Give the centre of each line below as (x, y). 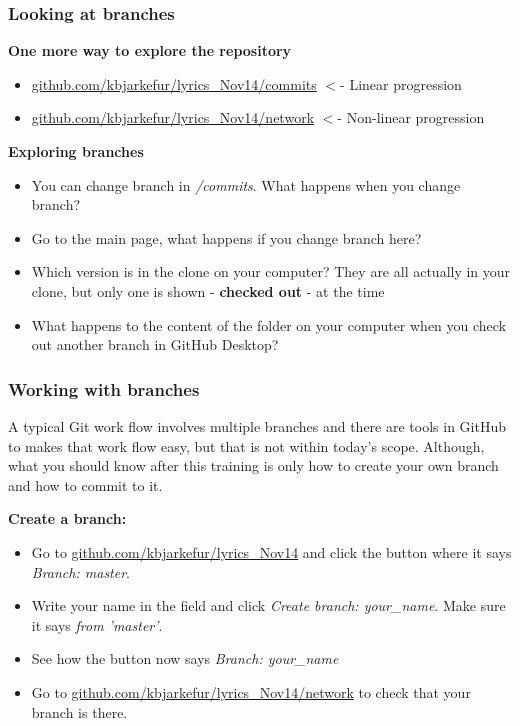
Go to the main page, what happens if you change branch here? (226, 237)
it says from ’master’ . (97, 624)
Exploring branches (76, 151)
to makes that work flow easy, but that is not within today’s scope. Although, (246, 445)
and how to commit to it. (85, 484)
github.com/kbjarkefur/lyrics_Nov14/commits (174, 83)
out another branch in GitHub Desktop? (155, 344)
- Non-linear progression (411, 117)
